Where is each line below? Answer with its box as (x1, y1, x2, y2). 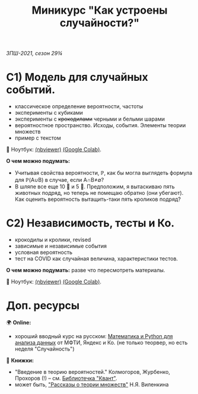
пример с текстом (14, 134, 61, 141)
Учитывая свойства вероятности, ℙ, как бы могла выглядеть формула (14, 169, 193, 176)
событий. (6, 83, 56, 97)
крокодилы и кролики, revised (14, 236, 91, 244)
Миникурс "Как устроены (31, 4, 168, 17)
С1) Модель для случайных (6, 71, 148, 84)
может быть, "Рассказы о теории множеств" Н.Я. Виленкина (14, 381, 169, 388)
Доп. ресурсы (6, 299, 80, 313)
